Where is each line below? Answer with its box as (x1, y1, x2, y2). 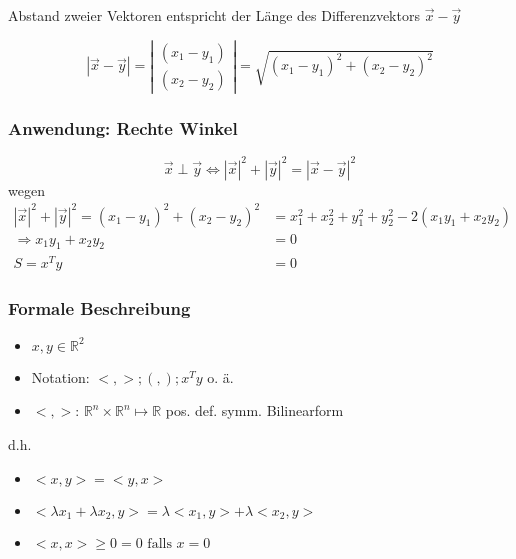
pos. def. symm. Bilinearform (165, 400, 344, 421)
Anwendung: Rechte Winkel (8, 115, 238, 140)
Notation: (31, 366, 90, 387)
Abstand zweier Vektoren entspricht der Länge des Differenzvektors (8, 5, 420, 25)
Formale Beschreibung (8, 295, 191, 320)
